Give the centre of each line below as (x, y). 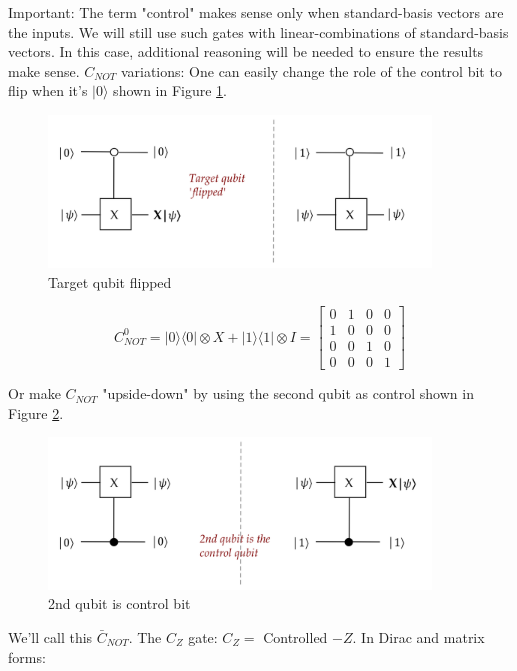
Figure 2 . (36, 412)
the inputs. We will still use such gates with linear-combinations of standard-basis (258, 31)
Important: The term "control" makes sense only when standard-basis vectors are (256, 12)
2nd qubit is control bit (119, 603)
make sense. (44, 70)
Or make (34, 393)
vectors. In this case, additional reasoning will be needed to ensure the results (246, 51)
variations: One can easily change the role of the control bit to (311, 70)
